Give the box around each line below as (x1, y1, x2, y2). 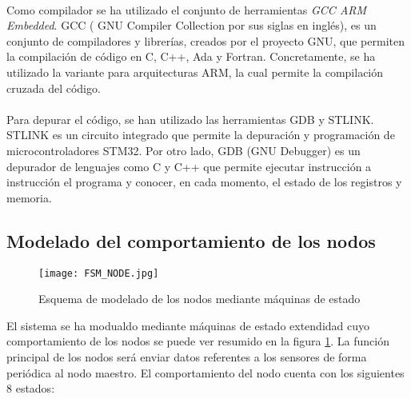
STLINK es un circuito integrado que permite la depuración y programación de (6, 126, 395, 143)
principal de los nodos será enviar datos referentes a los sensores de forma (6, 348, 367, 365)
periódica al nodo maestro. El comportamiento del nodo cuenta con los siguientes (6, 364, 405, 381)
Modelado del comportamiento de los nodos (6, 228, 376, 253)
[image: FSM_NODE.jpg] (38, 267, 159, 279)
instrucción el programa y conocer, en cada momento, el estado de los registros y (6, 174, 402, 190)
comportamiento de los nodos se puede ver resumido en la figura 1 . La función (6, 333, 389, 349)
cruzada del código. (6, 79, 101, 96)
